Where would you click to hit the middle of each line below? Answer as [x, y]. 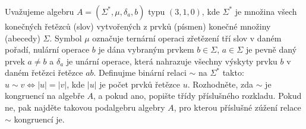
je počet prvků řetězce [140, 84]
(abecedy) [23, 38]
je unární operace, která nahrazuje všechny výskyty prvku [172, 61]
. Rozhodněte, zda [220, 84]
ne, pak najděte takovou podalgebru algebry [85, 107]
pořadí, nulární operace [47, 49]
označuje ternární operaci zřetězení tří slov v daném [187, 38]
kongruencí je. [39, 119]
